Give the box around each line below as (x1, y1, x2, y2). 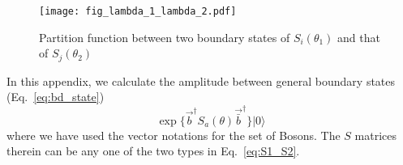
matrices (354, 126, 397, 143)
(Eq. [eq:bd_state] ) (6, 88, 105, 105)
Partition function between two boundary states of (39, 28, 290, 45)
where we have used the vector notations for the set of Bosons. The (6, 126, 341, 143)
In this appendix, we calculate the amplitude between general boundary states (6, 72, 396, 89)
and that (337, 28, 380, 45)
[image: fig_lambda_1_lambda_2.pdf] (39, 6, 237, 17)
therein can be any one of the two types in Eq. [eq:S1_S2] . (6, 142, 300, 159)
